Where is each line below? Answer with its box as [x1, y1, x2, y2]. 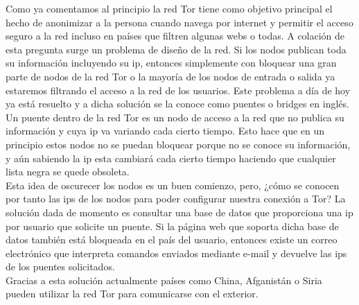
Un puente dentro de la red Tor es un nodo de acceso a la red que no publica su [6, 110, 344, 124]
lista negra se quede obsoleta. [6, 164, 130, 179]
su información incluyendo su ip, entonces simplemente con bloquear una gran [6, 55, 337, 70]
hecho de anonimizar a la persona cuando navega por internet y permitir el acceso [6, 15, 353, 29]
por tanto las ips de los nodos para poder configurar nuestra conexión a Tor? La [6, 191, 346, 206]
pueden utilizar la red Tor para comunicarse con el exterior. [6, 286, 259, 301]
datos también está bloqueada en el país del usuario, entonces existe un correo [6, 232, 338, 247]
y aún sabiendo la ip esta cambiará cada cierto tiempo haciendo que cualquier [6, 150, 336, 165]
